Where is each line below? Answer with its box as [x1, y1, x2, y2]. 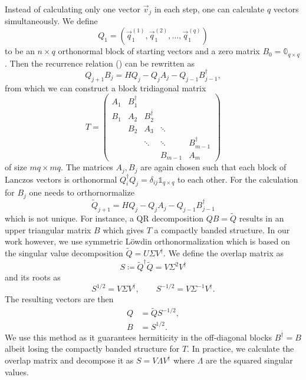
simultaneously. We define [5, 15, 98, 27]
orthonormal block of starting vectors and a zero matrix [58, 45, 260, 57]
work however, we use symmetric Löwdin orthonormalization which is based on [5, 235, 290, 247]
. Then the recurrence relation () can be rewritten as [5, 57, 195, 69]
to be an [5, 45, 35, 57]
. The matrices [61, 161, 113, 173]
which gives [103, 223, 144, 236]
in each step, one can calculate [154, 3, 265, 15]
